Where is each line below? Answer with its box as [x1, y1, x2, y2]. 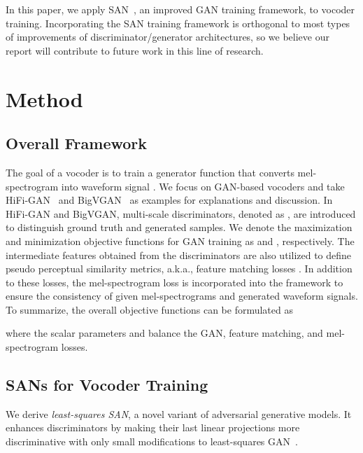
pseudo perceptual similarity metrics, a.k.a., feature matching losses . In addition [6, 261, 353, 276]
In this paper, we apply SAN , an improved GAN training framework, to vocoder [6, 2, 355, 16]
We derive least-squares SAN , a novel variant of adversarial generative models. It [6, 406, 352, 421]
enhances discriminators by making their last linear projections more [6, 420, 300, 435]
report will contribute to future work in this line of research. [6, 43, 264, 57]
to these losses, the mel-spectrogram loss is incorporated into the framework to [6, 274, 343, 289]
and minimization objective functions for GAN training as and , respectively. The [6, 233, 355, 248]
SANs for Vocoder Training [6, 374, 208, 396]
